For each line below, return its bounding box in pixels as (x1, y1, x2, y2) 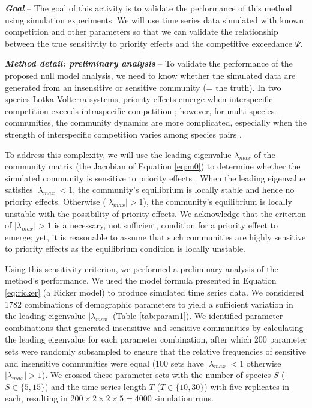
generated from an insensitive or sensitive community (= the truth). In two (5, 81, 281, 93)
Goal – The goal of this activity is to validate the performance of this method (5, 2, 292, 14)
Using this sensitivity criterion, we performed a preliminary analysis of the (5, 262, 278, 275)
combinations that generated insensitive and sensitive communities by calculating (5, 321, 304, 333)
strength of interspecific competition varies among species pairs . (5, 127, 242, 140)
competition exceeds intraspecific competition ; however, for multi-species (5, 104, 275, 117)
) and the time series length (44, 380, 146, 392)
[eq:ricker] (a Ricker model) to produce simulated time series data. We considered (5, 286, 304, 299)
